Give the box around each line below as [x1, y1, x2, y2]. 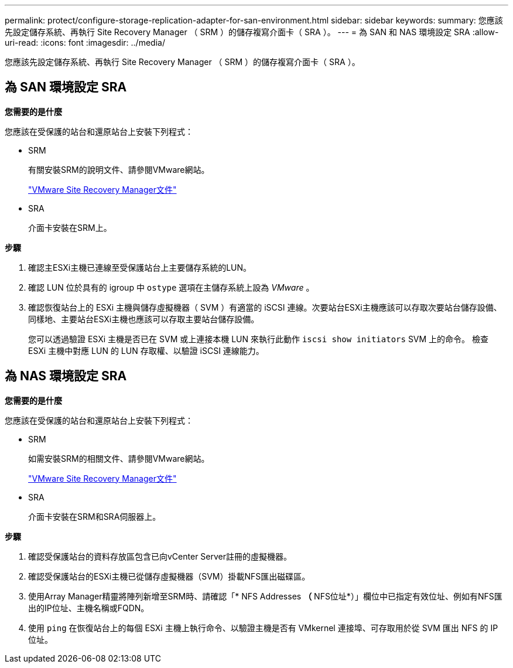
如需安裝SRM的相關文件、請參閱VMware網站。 [28, 453, 210, 463]
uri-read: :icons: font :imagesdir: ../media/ [5, 38, 165, 47]
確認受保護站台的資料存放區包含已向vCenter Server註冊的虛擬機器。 [28, 551, 292, 561]
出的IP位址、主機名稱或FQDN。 [28, 602, 149, 613]
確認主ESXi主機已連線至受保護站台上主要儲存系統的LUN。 [28, 262, 252, 272]
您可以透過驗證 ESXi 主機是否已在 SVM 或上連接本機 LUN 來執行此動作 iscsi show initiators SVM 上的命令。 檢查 [28, 333, 489, 344]
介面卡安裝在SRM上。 [28, 222, 112, 233]
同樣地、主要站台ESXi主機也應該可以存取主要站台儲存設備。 [28, 313, 259, 324]
